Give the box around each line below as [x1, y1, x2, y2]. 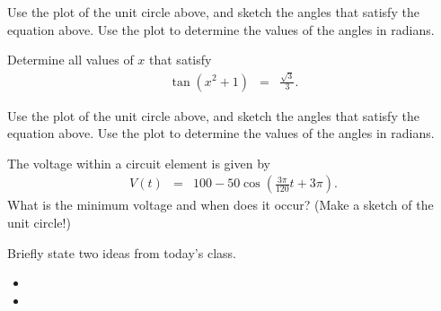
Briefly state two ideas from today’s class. [7, 243, 236, 262]
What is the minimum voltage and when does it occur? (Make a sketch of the [7, 195, 434, 214]
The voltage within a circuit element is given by [7, 153, 270, 172]
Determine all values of [7, 50, 134, 69]
